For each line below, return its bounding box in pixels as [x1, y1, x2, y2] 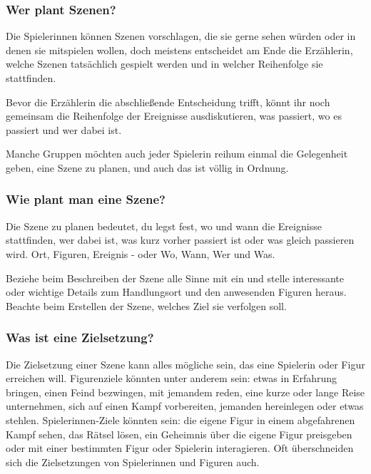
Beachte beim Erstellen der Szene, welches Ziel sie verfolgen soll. [6, 298, 287, 313]
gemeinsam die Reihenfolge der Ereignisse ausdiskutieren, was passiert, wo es [6, 108, 342, 123]
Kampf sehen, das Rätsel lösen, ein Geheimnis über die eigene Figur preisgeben [6, 426, 352, 441]
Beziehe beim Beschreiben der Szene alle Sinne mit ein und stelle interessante [6, 270, 345, 285]
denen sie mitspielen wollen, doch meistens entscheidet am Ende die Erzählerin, [6, 42, 353, 57]
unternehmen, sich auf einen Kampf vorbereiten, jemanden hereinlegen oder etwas [6, 398, 364, 413]
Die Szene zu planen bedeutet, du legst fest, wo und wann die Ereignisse [6, 218, 322, 233]
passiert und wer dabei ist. [6, 122, 122, 137]
